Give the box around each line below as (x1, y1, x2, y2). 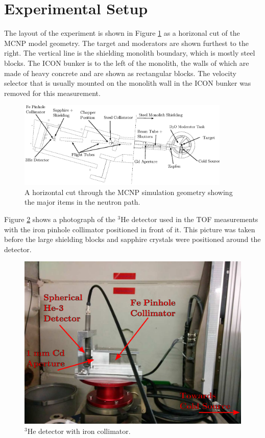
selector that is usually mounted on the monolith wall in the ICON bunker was (4, 78, 251, 88)
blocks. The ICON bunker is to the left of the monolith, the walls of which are (4, 57, 249, 68)
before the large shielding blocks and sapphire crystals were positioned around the (4, 234, 261, 245)
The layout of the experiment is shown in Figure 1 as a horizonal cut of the (4, 28, 240, 38)
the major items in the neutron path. (25, 197, 140, 207)
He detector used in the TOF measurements (121, 213, 258, 224)
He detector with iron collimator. (27, 425, 131, 436)
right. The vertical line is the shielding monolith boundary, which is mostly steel (4, 47, 255, 58)
